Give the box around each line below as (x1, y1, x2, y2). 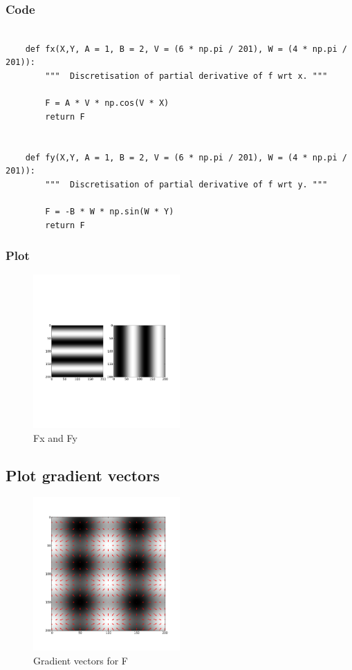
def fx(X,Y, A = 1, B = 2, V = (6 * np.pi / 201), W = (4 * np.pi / (25, 44, 347, 54)
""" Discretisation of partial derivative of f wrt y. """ (45, 179, 328, 189)
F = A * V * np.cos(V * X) (45, 98, 169, 109)
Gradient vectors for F (33, 653, 128, 667)
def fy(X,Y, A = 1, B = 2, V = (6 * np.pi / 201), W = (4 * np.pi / (25, 152, 347, 162)
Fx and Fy (33, 430, 77, 445)
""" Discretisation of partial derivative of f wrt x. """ (45, 71, 328, 81)
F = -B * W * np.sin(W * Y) (45, 206, 174, 216)
